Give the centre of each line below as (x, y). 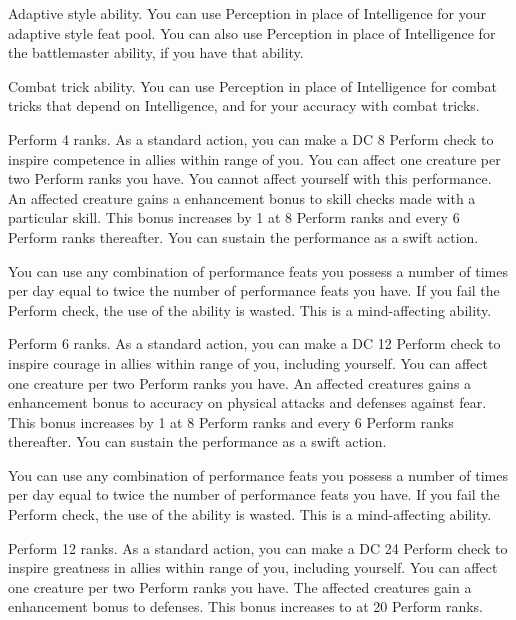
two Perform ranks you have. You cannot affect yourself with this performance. (250, 178)
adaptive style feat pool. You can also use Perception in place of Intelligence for (252, 32)
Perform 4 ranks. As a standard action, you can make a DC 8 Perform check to (251, 138)
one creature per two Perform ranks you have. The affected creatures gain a (240, 586)
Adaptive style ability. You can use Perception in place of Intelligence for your (247, 13)
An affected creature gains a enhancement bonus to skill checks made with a (242, 197)
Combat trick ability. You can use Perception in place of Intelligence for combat (252, 85)
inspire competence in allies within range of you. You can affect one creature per (254, 158)
